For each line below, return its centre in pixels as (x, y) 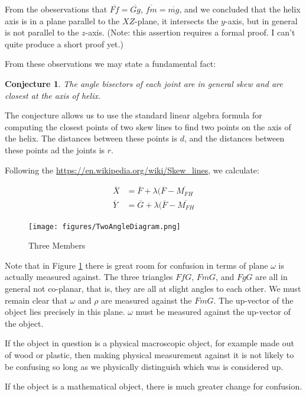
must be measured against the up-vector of (213, 312)
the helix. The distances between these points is (91, 138)
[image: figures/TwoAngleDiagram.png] (105, 226)
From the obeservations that (56, 9)
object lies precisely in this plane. (65, 312)
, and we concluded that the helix (240, 9)
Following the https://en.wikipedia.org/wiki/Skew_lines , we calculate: (132, 170)
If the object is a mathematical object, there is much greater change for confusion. (154, 386)
